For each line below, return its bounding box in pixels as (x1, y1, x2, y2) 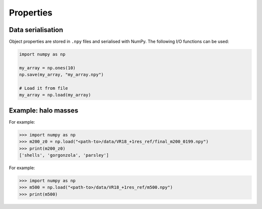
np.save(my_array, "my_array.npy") (19, 72, 104, 78)
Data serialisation (9, 26, 63, 34)
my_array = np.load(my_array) (19, 92, 91, 98)
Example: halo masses (9, 106, 79, 114)
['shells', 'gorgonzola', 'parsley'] (19, 153, 109, 158)
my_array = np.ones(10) (19, 65, 76, 70)
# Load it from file (19, 85, 68, 91)
